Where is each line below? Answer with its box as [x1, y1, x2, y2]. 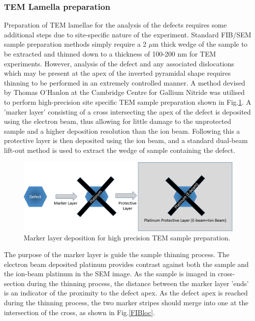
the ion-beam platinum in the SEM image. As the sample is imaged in [4, 268, 216, 279]
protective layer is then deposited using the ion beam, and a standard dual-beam [4, 135, 248, 146]
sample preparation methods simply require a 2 [4, 39, 147, 49]
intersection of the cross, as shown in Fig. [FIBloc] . [4, 307, 155, 317]
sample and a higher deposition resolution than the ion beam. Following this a [4, 125, 240, 136]
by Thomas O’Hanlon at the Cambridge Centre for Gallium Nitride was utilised [4, 87, 245, 97]
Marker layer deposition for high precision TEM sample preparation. [24, 233, 230, 243]
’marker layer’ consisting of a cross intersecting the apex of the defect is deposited [4, 106, 251, 117]
